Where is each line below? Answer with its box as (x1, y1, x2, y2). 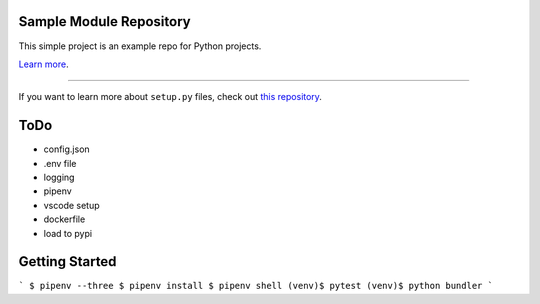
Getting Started (18, 253, 117, 270)
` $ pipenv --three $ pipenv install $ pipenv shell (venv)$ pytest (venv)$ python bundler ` (18, 280, 494, 292)
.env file (43, 157, 77, 169)
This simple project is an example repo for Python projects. (18, 40, 262, 52)
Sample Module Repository (18, 13, 191, 30)
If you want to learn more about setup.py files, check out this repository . (18, 91, 322, 103)
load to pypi (43, 227, 93, 239)
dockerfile (43, 213, 86, 225)
